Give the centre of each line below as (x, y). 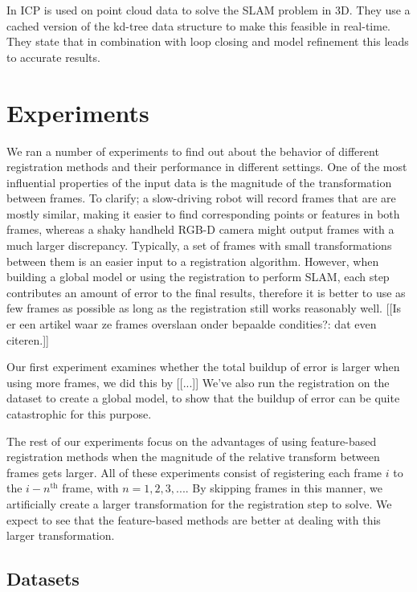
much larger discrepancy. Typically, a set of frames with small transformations (199, 245)
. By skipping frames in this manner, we (284, 488)
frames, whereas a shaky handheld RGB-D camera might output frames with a (200, 229)
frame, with (90, 488)
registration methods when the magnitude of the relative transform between (193, 457)
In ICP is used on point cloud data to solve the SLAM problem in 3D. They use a (208, 10)
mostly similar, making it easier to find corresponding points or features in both (203, 213)
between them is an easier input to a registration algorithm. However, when (193, 261)
